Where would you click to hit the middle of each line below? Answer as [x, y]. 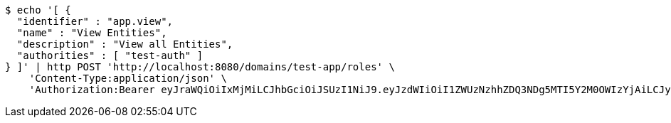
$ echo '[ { [38, 10]
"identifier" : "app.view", [95, 21]
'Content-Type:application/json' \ [128, 78]
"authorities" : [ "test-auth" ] [110, 55]
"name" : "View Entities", [92, 33]
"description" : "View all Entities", [125, 44]
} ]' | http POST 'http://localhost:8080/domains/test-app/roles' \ [200, 67]
